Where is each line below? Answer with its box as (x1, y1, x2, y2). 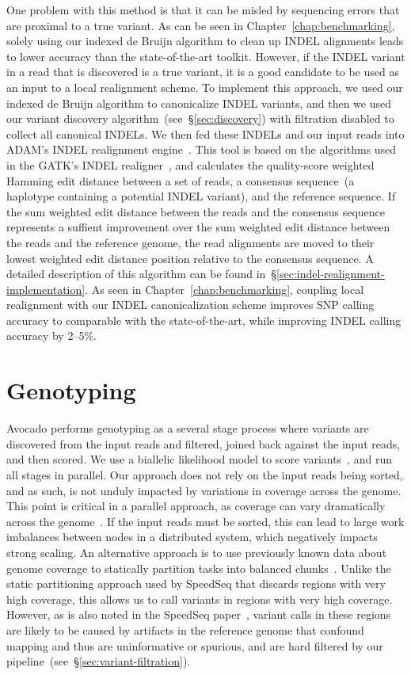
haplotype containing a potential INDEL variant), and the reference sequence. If (6, 188, 396, 204)
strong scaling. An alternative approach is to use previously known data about (6, 543, 387, 560)
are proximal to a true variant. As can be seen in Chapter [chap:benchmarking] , (6, 17, 395, 33)
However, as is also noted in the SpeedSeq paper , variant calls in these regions (6, 606, 391, 623)
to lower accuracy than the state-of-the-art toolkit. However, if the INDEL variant (6, 48, 405, 64)
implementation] (6, 280, 86, 297)
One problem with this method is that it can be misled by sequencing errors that (6, 2, 400, 17)
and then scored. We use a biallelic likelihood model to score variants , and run (6, 451, 392, 467)
